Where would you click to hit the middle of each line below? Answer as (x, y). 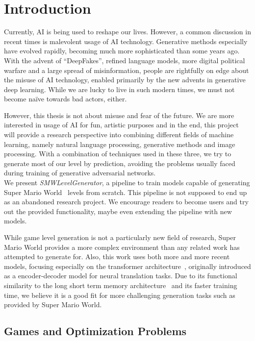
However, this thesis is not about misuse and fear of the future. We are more (119, 115)
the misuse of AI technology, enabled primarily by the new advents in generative (125, 80)
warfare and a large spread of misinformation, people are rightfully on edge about (127, 70)
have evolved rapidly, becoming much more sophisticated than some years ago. (122, 51)
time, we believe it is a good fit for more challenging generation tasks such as (120, 295)
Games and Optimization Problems (95, 331)
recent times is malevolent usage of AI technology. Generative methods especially (126, 41)
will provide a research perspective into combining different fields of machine (119, 134)
